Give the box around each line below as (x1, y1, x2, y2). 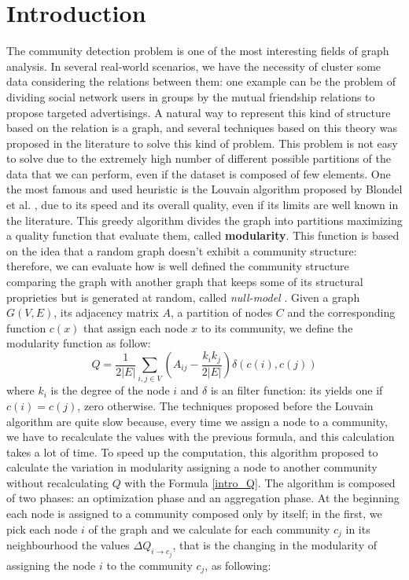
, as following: (204, 556, 271, 573)
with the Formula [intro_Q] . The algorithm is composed (124, 474, 396, 490)
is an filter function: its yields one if (210, 382, 383, 398)
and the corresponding (287, 304, 396, 321)
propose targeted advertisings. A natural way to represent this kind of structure (6, 104, 391, 120)
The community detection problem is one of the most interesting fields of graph (6, 42, 389, 59)
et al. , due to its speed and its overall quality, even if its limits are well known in (6, 196, 399, 213)
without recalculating (6, 474, 109, 490)
